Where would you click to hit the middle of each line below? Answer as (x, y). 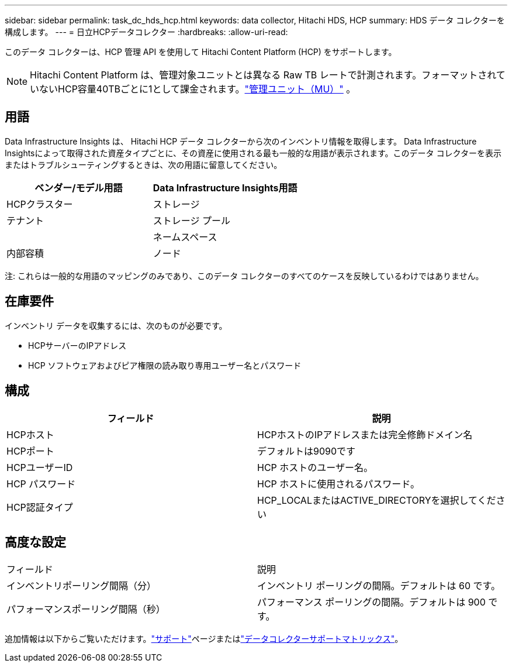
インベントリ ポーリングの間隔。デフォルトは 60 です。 (379, 586)
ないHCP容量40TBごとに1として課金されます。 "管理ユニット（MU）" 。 (198, 89)
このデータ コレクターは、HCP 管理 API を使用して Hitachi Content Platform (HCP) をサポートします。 (201, 52)
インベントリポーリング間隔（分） (82, 586)
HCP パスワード (41, 484)
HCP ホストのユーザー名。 (315, 467)
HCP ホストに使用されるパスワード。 (338, 484)
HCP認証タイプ (40, 507)
